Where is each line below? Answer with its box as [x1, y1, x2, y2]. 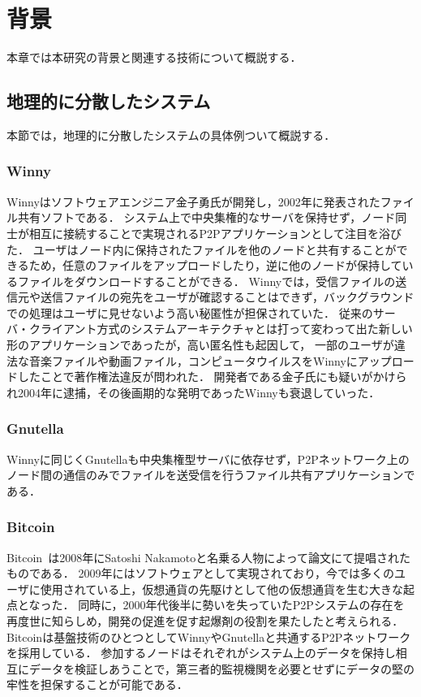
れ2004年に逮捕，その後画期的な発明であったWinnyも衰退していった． [6, 383, 380, 400]
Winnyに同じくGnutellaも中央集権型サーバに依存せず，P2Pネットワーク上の [6, 450, 410, 467]
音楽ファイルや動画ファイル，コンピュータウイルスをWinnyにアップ [28, 352, 392, 369]
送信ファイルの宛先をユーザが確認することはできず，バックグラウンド [40, 288, 415, 305]
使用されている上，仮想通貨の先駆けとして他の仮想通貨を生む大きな [40, 580, 403, 597]
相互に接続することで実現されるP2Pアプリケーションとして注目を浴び [28, 224, 402, 241]
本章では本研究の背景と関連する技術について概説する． [6, 49, 302, 66]
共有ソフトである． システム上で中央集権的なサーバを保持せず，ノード [17, 209, 396, 226]
